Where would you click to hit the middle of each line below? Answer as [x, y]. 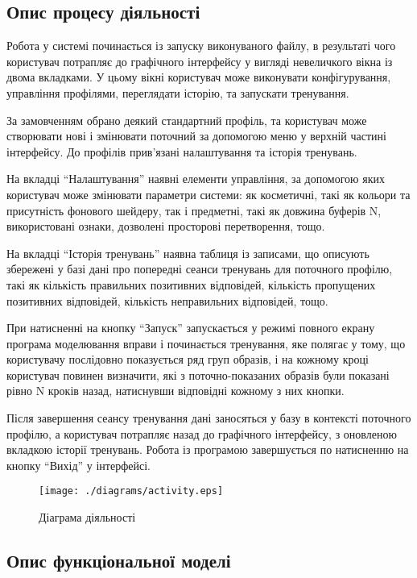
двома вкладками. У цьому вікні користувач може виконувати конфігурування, [199, 77]
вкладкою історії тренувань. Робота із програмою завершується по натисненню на [208, 449]
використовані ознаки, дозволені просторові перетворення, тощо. [166, 226]
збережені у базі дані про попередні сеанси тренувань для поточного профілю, [200, 269]
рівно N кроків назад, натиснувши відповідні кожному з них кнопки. [175, 391]
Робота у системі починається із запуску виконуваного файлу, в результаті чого [201, 46]
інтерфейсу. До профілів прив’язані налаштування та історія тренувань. [182, 151]
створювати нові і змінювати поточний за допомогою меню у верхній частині [196, 136]
